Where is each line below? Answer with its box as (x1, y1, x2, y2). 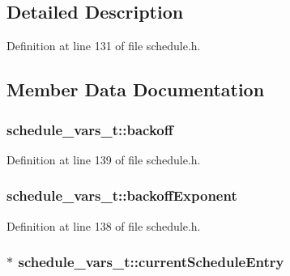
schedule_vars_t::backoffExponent (6, 185, 237, 206)
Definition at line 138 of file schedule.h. (6, 217, 201, 234)
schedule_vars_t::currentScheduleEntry (18, 252, 284, 272)
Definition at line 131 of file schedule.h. (6, 37, 201, 54)
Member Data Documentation (6, 77, 265, 102)
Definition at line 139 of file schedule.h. (6, 151, 201, 168)
